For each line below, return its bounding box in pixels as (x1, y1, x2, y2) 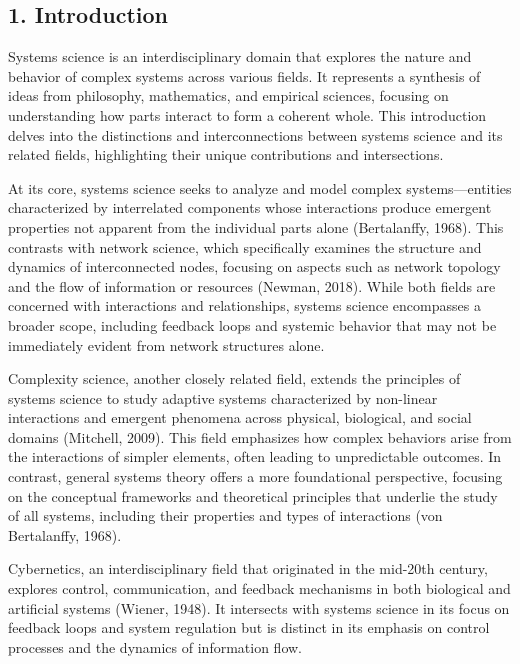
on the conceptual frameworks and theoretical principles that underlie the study (8, 485, 498, 506)
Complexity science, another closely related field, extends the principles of (8, 368, 461, 389)
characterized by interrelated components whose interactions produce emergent (8, 197, 492, 218)
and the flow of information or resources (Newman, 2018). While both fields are (8, 275, 496, 296)
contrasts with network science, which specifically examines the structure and (8, 236, 482, 257)
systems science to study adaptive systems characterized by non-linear (8, 387, 438, 408)
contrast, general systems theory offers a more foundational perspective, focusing (8, 466, 503, 487)
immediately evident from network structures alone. (8, 334, 325, 355)
